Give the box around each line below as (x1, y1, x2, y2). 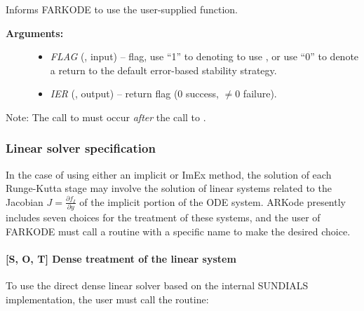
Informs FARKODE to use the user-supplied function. (6, 2, 238, 16)
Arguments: (6, 25, 64, 40)
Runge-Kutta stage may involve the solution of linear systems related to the (6, 181, 332, 195)
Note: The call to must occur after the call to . (6, 109, 206, 124)
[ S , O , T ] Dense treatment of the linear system (6, 251, 236, 266)
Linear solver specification (6, 139, 156, 157)
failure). (243, 86, 277, 101)
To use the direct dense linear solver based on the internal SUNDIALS (6, 278, 309, 293)
